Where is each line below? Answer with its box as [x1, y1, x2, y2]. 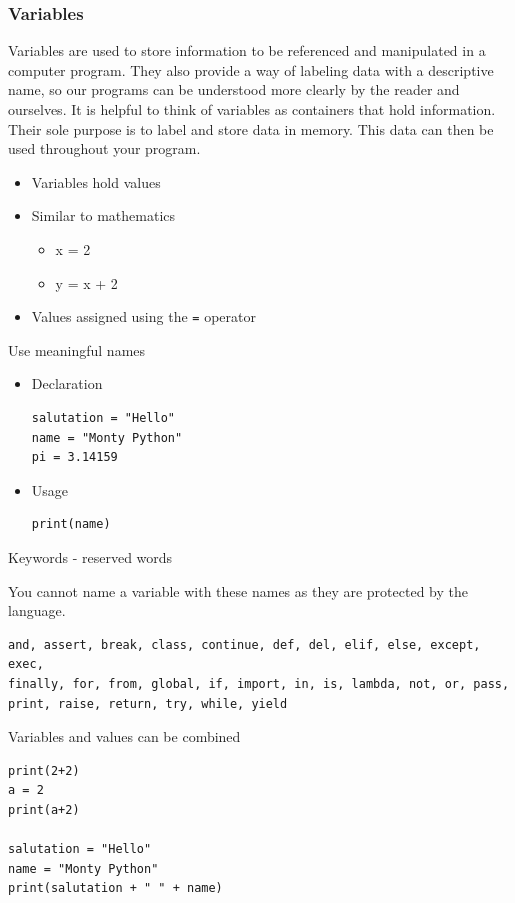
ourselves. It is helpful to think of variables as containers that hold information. [8, 99, 496, 119]
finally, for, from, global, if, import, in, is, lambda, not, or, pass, [8, 676, 510, 691]
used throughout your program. [8, 138, 201, 159]
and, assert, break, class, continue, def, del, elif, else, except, [8, 637, 481, 652]
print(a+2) [8, 802, 80, 817]
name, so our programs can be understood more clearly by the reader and [8, 79, 460, 100]
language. [8, 600, 66, 621]
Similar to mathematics [31, 205, 176, 226]
